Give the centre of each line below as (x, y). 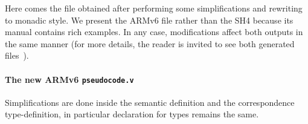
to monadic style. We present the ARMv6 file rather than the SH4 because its (149, 20)
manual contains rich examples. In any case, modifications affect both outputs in (154, 32)
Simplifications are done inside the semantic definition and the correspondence (150, 102)
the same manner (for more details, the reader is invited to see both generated (150, 43)
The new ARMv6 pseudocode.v (69, 79)
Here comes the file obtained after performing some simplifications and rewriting (154, 8)
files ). (17, 55)
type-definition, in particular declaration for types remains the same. (132, 114)
